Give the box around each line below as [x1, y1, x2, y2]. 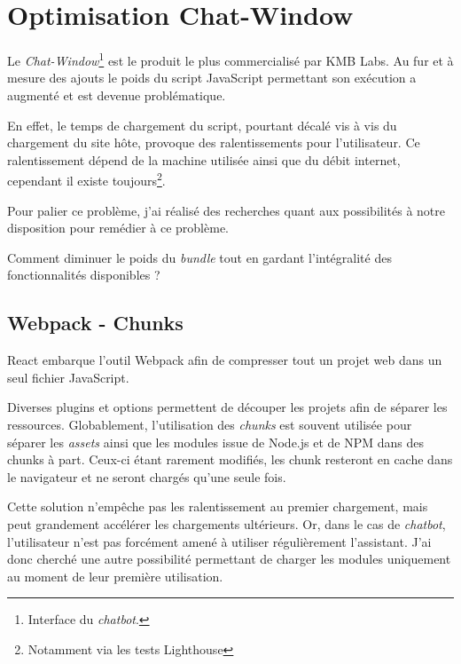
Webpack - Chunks [7, 309, 184, 336]
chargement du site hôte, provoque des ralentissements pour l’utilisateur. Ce [7, 133, 420, 152]
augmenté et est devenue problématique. [7, 85, 226, 104]
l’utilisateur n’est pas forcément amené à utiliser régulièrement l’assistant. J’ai [7, 532, 432, 550]
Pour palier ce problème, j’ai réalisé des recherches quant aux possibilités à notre [7, 201, 446, 219]
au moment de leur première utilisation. [7, 566, 223, 585]
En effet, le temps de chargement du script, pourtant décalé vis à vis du [7, 115, 397, 134]
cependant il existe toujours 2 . [7, 169, 166, 189]
